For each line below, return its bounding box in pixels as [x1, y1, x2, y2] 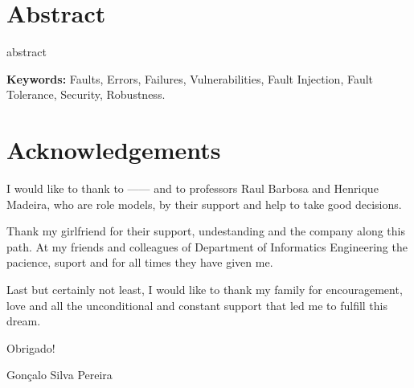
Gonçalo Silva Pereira [6, 366, 113, 383]
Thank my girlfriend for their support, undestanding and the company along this [6, 223, 405, 239]
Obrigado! [6, 339, 55, 356]
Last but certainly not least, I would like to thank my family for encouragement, [6, 281, 403, 297]
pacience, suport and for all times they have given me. [6, 254, 273, 271]
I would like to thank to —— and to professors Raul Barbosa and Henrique [6, 180, 379, 197]
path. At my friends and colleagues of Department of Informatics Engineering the [6, 238, 408, 255]
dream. [6, 312, 41, 329]
